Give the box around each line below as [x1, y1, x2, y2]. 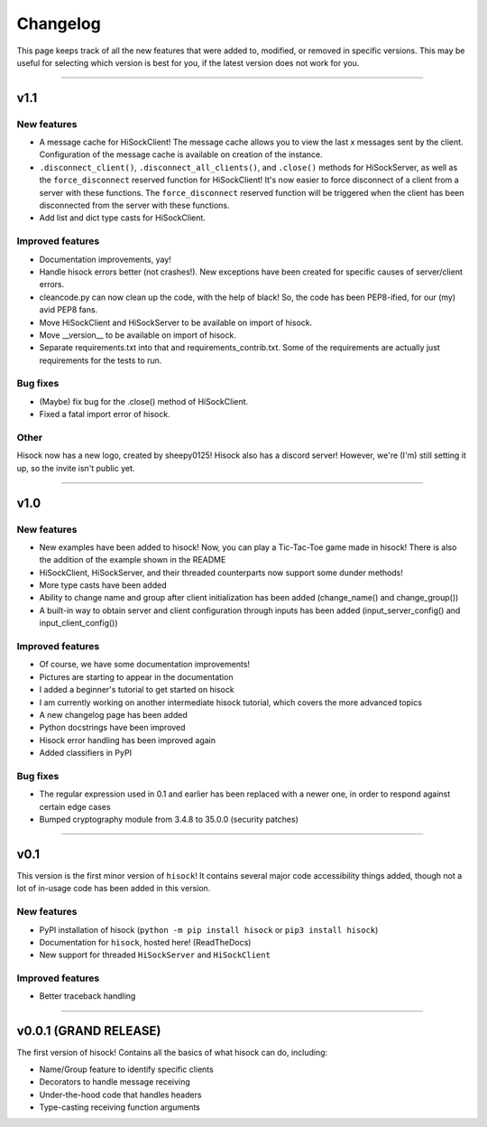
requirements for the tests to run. [39, 355, 162, 366]
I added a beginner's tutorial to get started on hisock [39, 685, 234, 695]
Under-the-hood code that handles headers [39, 1089, 202, 1100]
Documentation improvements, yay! [39, 254, 171, 265]
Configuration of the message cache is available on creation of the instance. [39, 149, 324, 160]
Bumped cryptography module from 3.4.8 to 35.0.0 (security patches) [39, 814, 299, 825]
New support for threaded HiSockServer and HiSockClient [39, 949, 271, 961]
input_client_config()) [39, 618, 118, 629]
